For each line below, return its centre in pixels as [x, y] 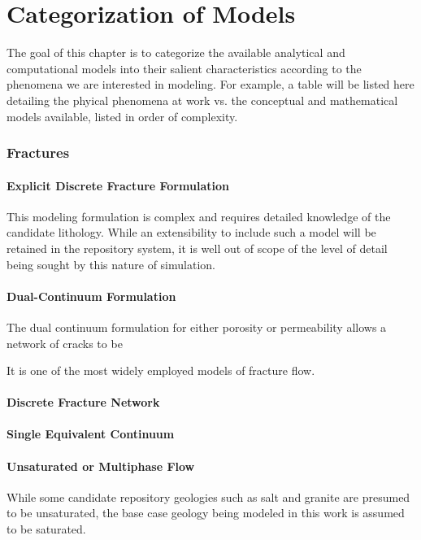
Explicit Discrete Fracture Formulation [118, 185]
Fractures [38, 152]
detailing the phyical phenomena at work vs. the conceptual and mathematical [202, 100]
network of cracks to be [65, 343]
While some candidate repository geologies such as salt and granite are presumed [208, 496]
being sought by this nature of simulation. [111, 264]
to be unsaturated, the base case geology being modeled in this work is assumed [206, 513]
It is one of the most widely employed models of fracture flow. [161, 370]
